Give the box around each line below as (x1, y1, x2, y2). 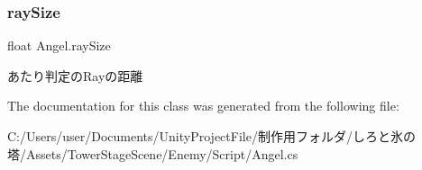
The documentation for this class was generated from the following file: (7, 96, 399, 115)
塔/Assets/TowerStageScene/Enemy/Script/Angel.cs (7, 144, 298, 163)
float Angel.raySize (7, 36, 111, 55)
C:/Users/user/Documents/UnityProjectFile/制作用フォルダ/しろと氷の (7, 127, 416, 145)
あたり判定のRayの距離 (7, 66, 143, 85)
